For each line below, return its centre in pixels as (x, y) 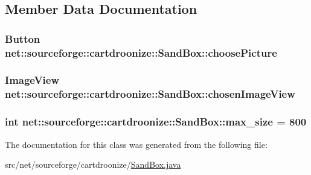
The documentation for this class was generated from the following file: (136, 144)
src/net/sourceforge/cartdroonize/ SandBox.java (93, 164)
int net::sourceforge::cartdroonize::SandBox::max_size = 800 (156, 122)
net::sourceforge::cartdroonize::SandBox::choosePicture (141, 52)
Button (23, 38)
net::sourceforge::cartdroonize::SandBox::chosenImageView (150, 94)
